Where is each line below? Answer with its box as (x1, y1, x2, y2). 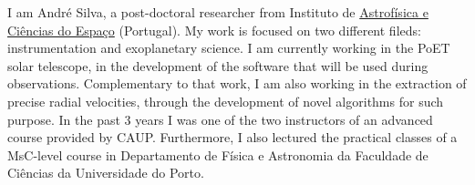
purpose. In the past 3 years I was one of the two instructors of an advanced (7, 109, 433, 128)
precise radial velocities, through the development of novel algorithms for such (7, 91, 444, 110)
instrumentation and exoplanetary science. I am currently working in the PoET (7, 38, 450, 57)
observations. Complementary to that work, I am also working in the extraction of (7, 74, 467, 93)
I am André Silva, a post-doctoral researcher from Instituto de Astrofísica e (7, 3, 429, 21)
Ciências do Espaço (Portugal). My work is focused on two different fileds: (7, 20, 421, 39)
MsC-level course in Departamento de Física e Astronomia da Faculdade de (7, 145, 429, 164)
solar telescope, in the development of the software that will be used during (7, 56, 429, 75)
